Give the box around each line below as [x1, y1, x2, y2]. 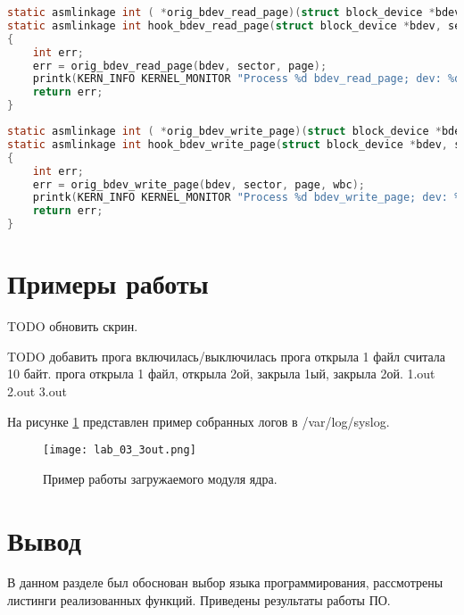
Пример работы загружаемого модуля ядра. [43, 469, 278, 487]
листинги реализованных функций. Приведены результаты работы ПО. [7, 591, 391, 610]
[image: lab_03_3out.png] [43, 444, 196, 457]
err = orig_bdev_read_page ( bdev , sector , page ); [32, 59, 327, 72]
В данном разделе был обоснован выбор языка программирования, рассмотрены [7, 573, 443, 592]
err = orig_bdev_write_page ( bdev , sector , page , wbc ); [32, 178, 366, 191]
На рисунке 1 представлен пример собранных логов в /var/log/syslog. [7, 411, 390, 430]
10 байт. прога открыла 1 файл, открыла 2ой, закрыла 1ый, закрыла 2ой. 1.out [7, 364, 435, 383]
